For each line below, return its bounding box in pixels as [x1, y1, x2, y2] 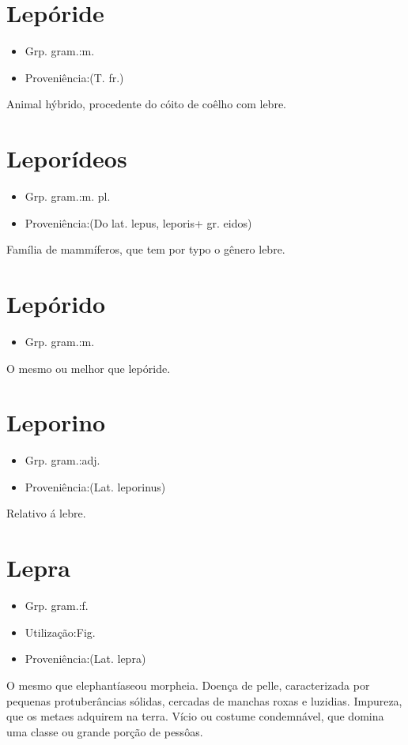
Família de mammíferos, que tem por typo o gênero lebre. [6, 241, 285, 258]
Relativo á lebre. [6, 505, 86, 521]
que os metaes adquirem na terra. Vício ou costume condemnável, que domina [6, 708, 384, 724]
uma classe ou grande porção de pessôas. [6, 723, 203, 739]
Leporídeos [6, 142, 127, 175]
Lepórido [6, 288, 106, 319]
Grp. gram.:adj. [25, 452, 100, 468]
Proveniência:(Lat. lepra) [25, 650, 146, 667]
